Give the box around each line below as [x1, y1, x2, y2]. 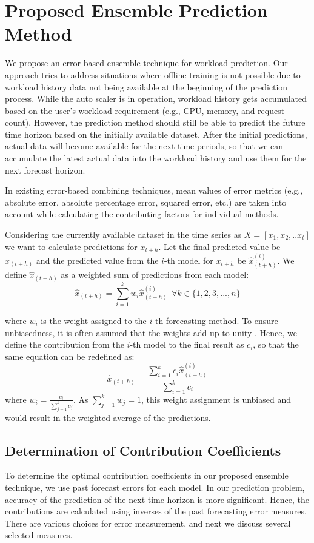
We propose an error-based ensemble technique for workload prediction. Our [5, 56, 288, 69]
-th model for [164, 254, 213, 266]
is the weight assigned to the [41, 314, 147, 326]
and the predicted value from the [36, 254, 159, 266]
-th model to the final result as [130, 338, 244, 351]
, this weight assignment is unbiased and [141, 393, 291, 405]
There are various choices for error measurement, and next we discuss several [5, 516, 291, 529]
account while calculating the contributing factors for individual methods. [5, 207, 279, 220]
